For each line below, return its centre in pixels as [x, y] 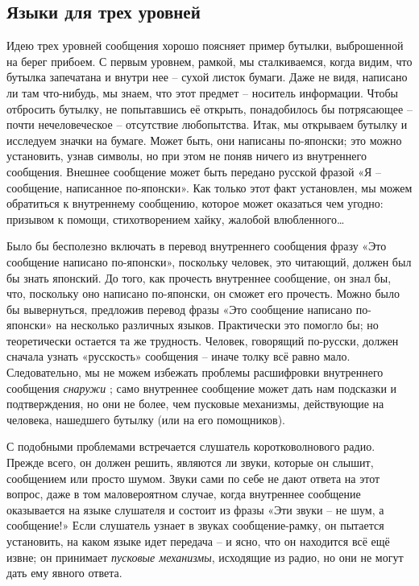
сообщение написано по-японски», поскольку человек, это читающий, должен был [209, 261]
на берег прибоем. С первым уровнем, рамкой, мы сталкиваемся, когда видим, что [209, 61]
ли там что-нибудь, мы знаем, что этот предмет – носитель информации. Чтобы [203, 92]
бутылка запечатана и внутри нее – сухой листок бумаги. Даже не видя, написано [207, 77]
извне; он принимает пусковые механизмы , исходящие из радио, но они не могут [205, 557]
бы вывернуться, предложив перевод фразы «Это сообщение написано [179, 309]
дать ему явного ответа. [64, 573]
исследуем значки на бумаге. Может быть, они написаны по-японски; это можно [204, 140]
